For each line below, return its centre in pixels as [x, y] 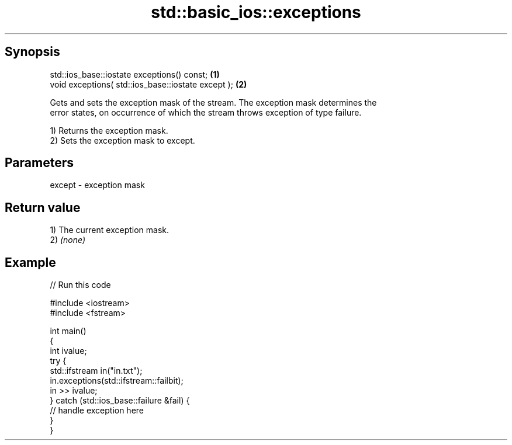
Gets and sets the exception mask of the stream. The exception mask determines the [213, 102]
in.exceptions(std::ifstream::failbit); [117, 381]
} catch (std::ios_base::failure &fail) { [120, 401]
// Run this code [80, 285]
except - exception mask [97, 185]
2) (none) [68, 240]
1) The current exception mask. [110, 230]
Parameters [39, 163]
